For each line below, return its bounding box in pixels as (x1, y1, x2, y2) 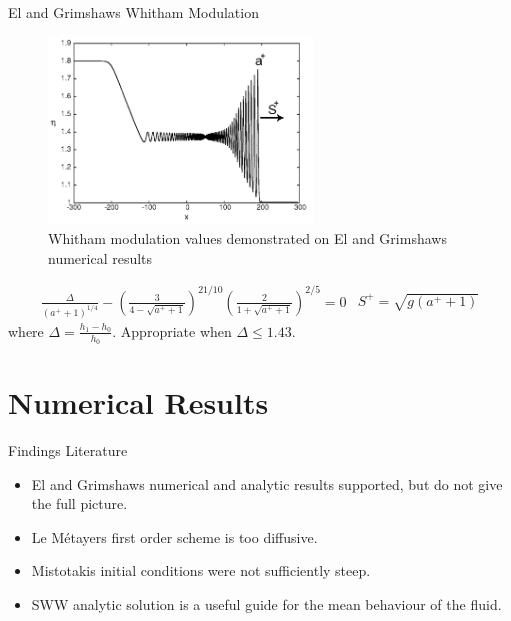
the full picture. (31, 493, 128, 514)
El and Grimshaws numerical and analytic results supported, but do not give (31, 473, 503, 494)
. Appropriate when (112, 320, 232, 341)
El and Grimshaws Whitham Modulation (8, 2, 259, 22)
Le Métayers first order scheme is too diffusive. (31, 526, 318, 547)
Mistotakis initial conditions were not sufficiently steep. (31, 560, 371, 581)
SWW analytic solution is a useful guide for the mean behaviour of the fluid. (31, 594, 502, 614)
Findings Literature (8, 440, 128, 461)
